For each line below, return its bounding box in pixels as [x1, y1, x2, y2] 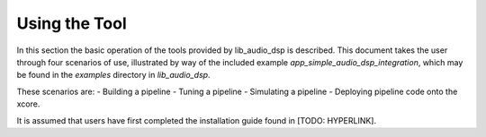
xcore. [16, 98, 40, 109]
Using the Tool [16, 13, 128, 33]
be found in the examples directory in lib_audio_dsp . [16, 70, 211, 81]
